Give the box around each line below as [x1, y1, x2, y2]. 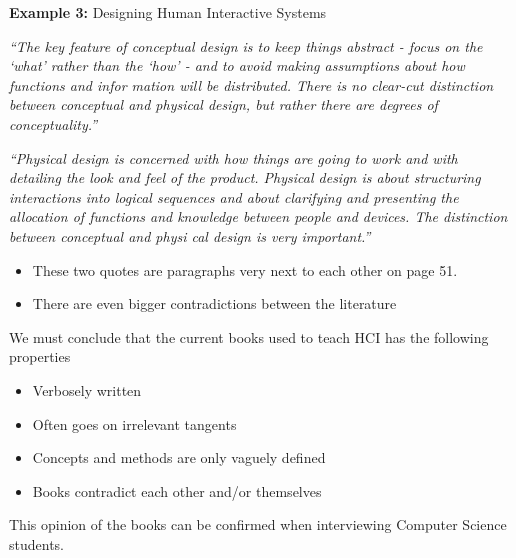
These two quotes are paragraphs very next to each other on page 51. [32, 259, 458, 280]
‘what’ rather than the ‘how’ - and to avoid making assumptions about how [9, 55, 465, 76]
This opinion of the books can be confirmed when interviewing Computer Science [9, 514, 507, 535]
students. [9, 533, 64, 554]
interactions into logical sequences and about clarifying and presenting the [9, 186, 459, 207]
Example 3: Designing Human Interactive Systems [9, 2, 327, 22]
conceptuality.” [9, 113, 98, 134]
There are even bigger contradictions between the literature [32, 293, 397, 314]
